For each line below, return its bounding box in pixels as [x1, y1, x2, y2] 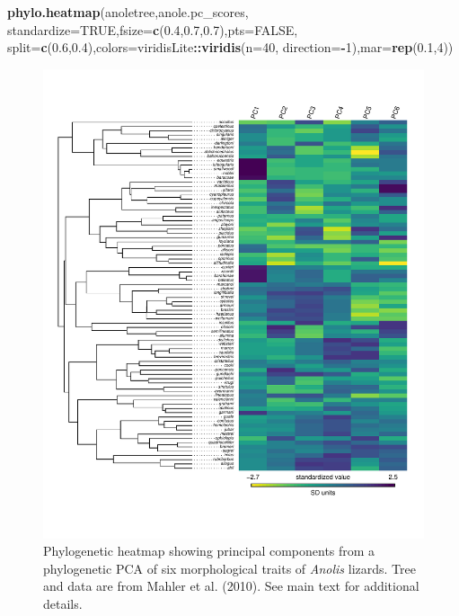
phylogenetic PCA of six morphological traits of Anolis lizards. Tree [43, 558, 416, 577]
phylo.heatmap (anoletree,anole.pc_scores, [7, 3, 249, 21]
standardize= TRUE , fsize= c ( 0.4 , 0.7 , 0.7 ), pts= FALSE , [7, 20, 298, 39]
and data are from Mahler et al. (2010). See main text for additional [43, 576, 419, 595]
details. [43, 594, 83, 612]
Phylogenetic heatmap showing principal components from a [43, 541, 375, 560]
